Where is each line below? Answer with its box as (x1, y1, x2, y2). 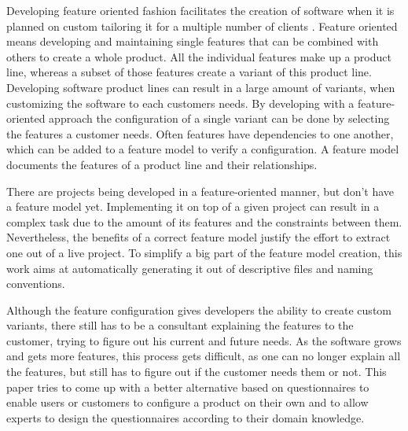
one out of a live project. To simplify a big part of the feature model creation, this (6, 244, 402, 260)
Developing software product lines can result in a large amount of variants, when (6, 79, 395, 95)
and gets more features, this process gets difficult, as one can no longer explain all (6, 348, 401, 364)
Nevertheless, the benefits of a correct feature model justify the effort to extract (6, 229, 391, 245)
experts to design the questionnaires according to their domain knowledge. (6, 409, 365, 425)
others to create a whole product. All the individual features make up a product (6, 48, 391, 64)
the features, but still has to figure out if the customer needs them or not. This (6, 363, 387, 380)
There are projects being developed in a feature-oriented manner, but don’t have (6, 182, 395, 199)
